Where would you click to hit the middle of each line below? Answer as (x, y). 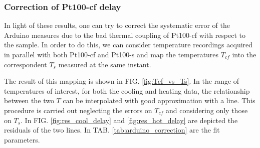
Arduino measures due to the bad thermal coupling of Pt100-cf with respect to (125, 35)
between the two (29, 100)
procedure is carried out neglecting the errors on (78, 110)
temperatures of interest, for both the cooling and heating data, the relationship (127, 90)
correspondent (26, 64)
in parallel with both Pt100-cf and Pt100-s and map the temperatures (111, 54)
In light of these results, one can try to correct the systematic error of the (117, 25)
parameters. (22, 139)
